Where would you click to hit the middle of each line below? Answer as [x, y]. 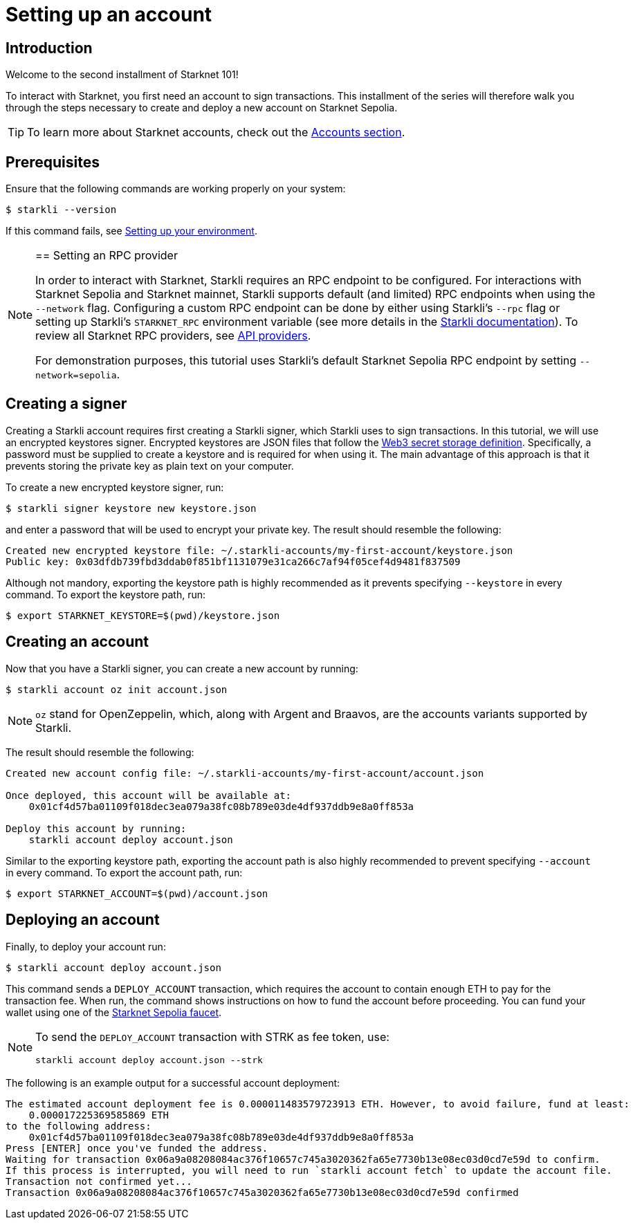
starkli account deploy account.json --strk [149, 1060]
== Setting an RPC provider [107, 256]
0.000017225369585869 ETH [99, 1115]
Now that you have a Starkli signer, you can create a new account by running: [182, 668]
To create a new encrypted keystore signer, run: [115, 487]
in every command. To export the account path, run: [124, 872]
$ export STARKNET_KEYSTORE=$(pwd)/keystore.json [143, 615]
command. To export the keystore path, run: [106, 594]
